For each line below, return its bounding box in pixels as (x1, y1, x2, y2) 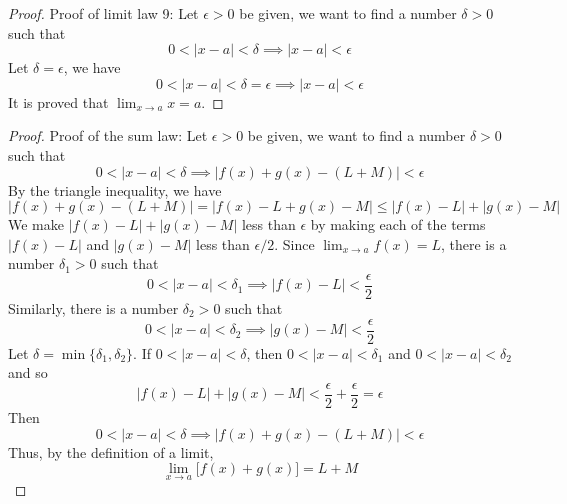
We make (8, 214, 64, 235)
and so (8, 362, 48, 383)
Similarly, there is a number (8, 298, 179, 318)
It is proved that (8, 91, 109, 112)
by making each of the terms (310, 214, 486, 235)
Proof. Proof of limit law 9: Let (8, 3, 199, 23)
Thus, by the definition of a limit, (8, 441, 214, 462)
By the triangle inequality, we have (8, 179, 222, 200)
